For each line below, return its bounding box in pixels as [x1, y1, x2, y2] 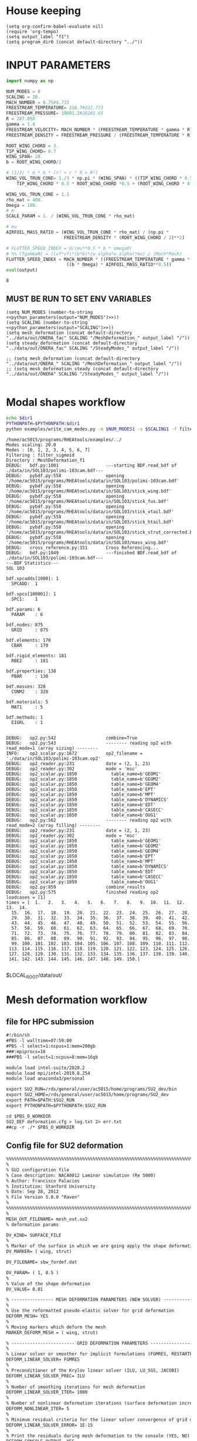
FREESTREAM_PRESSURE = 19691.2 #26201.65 [6, 110, 104, 116]
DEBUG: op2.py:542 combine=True [6, 735, 138, 741]
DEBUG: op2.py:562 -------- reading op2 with [6, 817, 172, 823]
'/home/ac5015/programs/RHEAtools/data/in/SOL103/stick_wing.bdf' [6, 488, 172, 494]
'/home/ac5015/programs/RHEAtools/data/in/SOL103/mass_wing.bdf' [6, 539, 169, 545]
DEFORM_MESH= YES [6, 1313, 49, 1319]
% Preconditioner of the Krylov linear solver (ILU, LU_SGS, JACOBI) [6, 1368, 180, 1373]
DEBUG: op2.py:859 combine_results [6, 884, 145, 890]
